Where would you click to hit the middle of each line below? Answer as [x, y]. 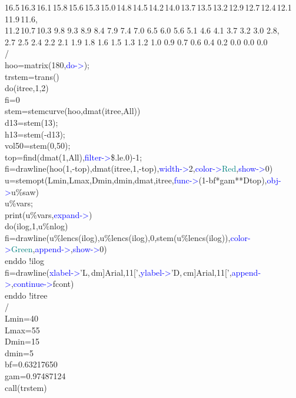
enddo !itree [26, 295]
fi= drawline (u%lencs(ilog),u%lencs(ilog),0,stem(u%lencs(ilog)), [118, 237]
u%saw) [25, 191]
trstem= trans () [32, 76]
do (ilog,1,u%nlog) [36, 226]
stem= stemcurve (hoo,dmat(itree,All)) [73, 111]
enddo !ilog [24, 261]
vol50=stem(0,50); [38, 146]
